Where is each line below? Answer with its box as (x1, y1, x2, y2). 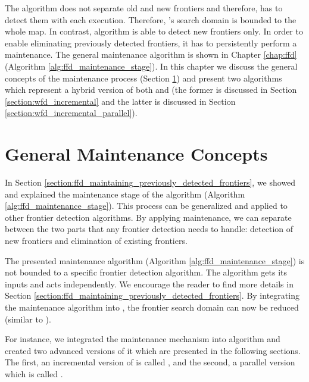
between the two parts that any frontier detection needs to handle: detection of (5, 223, 294, 235)
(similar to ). (5, 312, 51, 325)
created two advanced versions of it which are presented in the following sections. (5, 344, 301, 356)
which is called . (5, 367, 63, 380)
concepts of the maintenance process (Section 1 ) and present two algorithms (5, 71, 282, 84)
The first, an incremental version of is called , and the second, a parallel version (5, 356, 295, 368)
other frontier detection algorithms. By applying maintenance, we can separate (5, 211, 292, 223)
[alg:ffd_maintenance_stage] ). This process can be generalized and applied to (5, 199, 288, 212)
